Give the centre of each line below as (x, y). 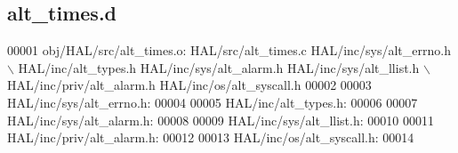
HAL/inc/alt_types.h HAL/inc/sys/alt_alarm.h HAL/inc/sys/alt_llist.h (219, 67)
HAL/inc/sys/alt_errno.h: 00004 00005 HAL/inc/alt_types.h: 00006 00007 (213, 102)
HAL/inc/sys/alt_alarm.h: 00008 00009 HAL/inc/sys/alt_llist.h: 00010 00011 (221, 120)
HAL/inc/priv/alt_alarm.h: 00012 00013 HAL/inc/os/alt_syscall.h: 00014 (211, 137)
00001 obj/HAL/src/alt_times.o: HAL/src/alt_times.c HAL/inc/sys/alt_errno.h (229, 50)
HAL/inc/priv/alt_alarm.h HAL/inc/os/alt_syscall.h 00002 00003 (189, 85)
